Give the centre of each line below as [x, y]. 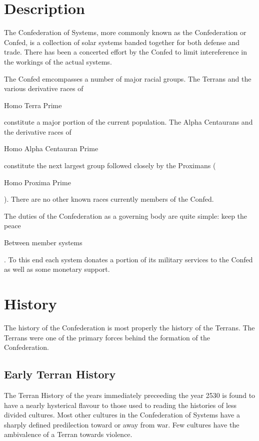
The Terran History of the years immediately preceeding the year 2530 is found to [130, 395]
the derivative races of [38, 131]
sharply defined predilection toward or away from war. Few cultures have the [122, 424]
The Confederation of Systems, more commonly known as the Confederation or [125, 32]
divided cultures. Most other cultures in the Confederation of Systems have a [122, 415]
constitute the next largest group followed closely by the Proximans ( [110, 165]
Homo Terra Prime [33, 105]
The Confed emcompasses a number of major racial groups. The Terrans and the [128, 78]
